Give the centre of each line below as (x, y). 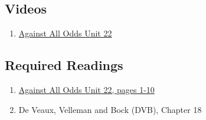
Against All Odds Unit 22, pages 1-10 (86, 89)
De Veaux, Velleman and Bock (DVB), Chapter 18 (110, 109)
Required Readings (64, 65)
